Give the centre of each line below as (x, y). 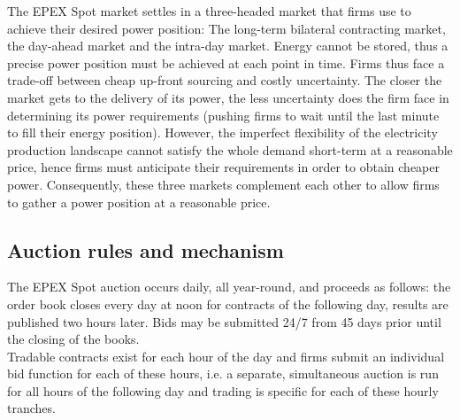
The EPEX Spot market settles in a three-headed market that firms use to (209, 11)
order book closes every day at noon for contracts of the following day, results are (228, 303)
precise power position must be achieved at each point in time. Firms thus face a (226, 62)
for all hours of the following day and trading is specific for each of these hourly (223, 390)
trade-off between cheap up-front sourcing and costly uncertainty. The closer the (225, 80)
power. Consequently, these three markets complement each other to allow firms (223, 184)
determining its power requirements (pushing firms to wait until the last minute (223, 115)
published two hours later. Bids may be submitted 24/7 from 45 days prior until (224, 321)
